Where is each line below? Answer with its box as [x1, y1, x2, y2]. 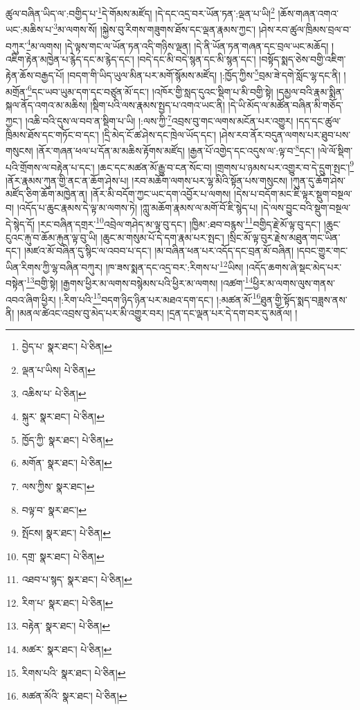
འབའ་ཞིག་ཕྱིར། [6, 292, 56, 306]
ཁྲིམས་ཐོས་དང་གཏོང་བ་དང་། [6, 127, 99, 141]
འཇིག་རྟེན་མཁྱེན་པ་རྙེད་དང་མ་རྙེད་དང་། [6, 51, 134, 66]
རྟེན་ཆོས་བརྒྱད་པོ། [6, 68, 64, 82]
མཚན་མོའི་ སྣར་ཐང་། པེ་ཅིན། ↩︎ [21, 689, 127, 703]
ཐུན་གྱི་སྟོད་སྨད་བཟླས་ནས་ [260, 292, 348, 306]
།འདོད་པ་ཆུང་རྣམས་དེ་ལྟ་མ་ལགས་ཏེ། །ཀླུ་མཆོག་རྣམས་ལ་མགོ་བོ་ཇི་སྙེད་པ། [17, 200, 258, 214]
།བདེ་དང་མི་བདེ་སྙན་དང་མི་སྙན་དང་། [137, 51, 256, 66]
